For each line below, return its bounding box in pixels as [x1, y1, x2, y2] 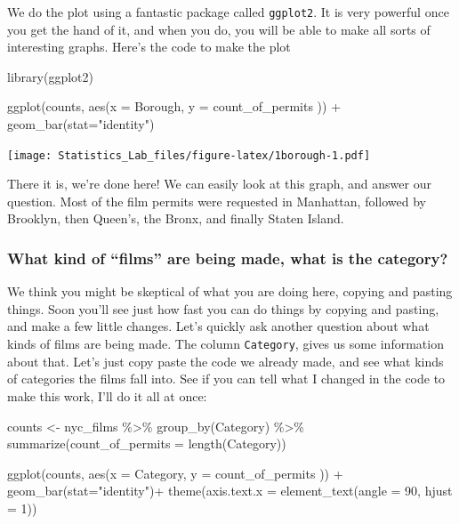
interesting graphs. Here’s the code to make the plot [7, 37, 291, 56]
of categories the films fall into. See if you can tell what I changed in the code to [7, 369, 446, 388]
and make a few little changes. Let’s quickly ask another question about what [7, 317, 430, 335]
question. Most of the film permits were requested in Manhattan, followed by [7, 191, 426, 210]
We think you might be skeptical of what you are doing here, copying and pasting [7, 282, 453, 301]
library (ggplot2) [7, 67, 93, 85]
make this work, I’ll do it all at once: [7, 386, 207, 405]
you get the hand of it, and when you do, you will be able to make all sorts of [7, 20, 431, 38]
